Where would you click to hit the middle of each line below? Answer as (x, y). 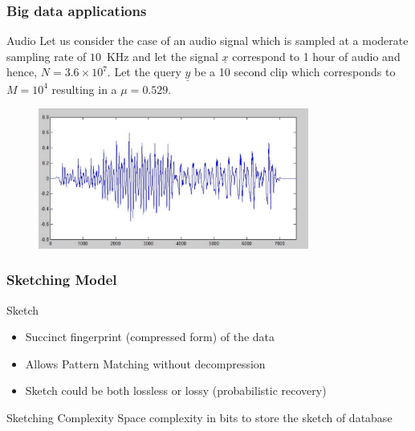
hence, (22, 72)
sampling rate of (47, 56)
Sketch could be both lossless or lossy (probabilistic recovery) (176, 390)
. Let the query (144, 72)
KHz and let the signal (162, 56)
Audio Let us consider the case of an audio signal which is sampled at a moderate (207, 41)
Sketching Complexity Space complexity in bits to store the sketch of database (199, 417)
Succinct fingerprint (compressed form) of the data (150, 337)
